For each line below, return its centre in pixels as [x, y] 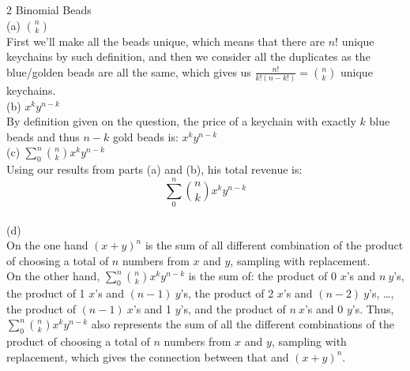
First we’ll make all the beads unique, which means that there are [166, 41]
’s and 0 [324, 308]
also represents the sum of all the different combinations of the [243, 324]
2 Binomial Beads [49, 9]
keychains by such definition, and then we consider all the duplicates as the [188, 56]
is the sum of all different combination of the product [274, 245]
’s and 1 [152, 308]
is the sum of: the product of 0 [262, 276]
